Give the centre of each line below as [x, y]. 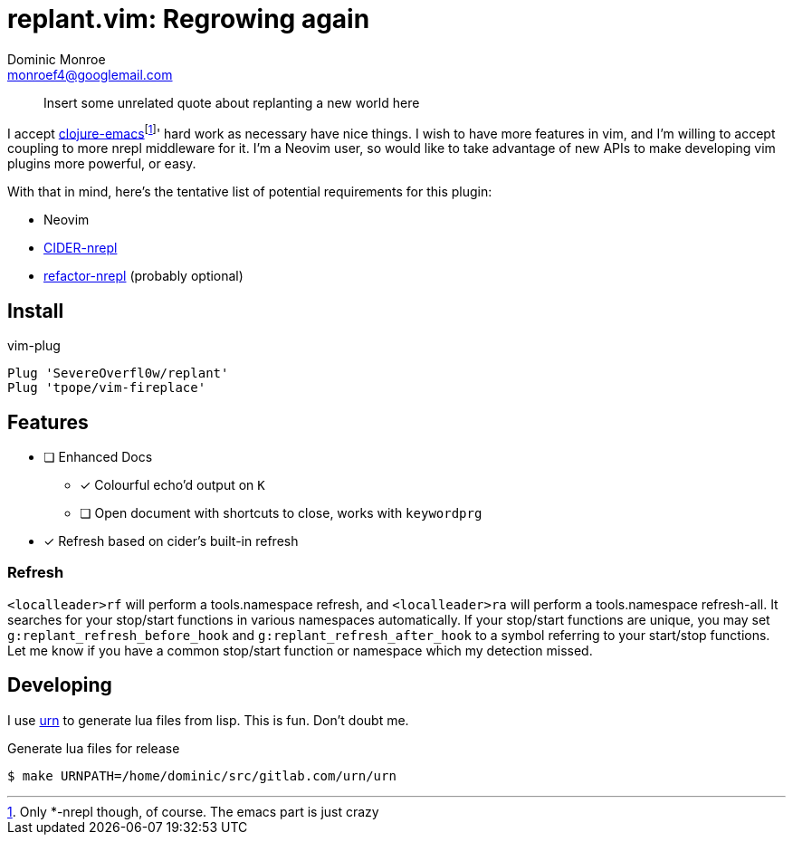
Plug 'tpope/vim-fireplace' [107, 388]
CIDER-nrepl [81, 248]
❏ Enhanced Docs [98, 457]
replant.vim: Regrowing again [189, 19]
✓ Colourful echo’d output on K [172, 485]
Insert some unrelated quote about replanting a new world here [232, 102]
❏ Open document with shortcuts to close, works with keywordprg [281, 513]
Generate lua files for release [94, 748]
